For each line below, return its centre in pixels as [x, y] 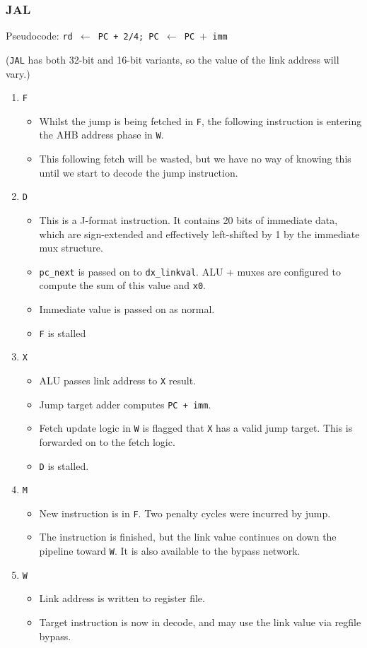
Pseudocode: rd [39, 36]
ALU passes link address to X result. [117, 380]
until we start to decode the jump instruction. [139, 172]
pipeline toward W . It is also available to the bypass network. [170, 551]
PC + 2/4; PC [128, 37]
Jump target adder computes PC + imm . [125, 404]
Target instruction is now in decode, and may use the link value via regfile [200, 622]
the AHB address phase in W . [101, 135]
